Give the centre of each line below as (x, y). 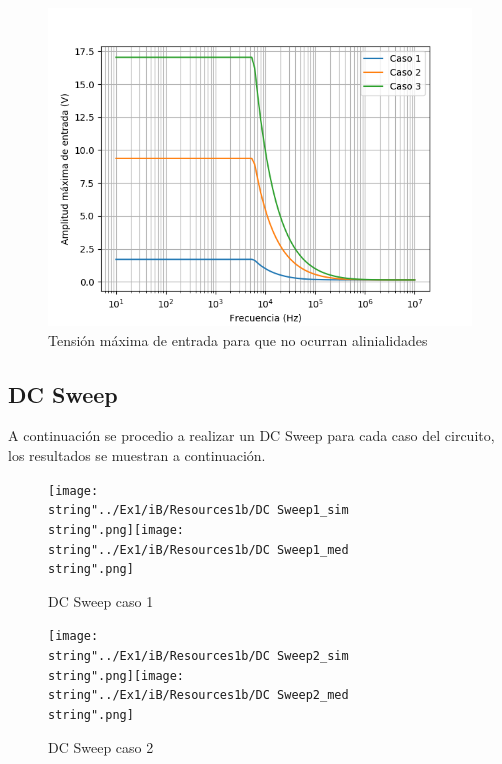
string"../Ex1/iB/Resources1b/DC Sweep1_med (198, 549)
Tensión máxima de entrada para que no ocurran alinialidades (238, 339)
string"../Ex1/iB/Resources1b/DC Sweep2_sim (198, 656)
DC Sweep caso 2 (101, 746)
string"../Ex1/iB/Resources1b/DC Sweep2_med (198, 695)
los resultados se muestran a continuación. (137, 454)
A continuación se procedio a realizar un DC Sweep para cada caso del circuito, (251, 435)
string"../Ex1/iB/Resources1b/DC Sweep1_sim (198, 510)
